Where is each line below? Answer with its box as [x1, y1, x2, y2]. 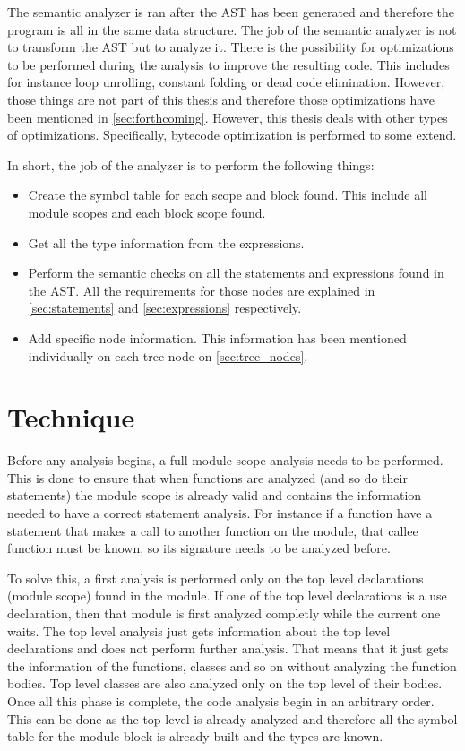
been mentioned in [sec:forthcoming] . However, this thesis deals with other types [7, 108, 448, 126]
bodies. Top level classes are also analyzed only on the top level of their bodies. [7, 674, 443, 693]
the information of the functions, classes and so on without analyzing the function [7, 656, 457, 675]
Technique [7, 399, 135, 436]
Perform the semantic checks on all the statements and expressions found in [28, 263, 444, 282]
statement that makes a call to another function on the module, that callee [7, 521, 418, 540]
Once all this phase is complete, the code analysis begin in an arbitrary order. [7, 691, 435, 710]
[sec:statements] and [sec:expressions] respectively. [28, 298, 302, 317]
